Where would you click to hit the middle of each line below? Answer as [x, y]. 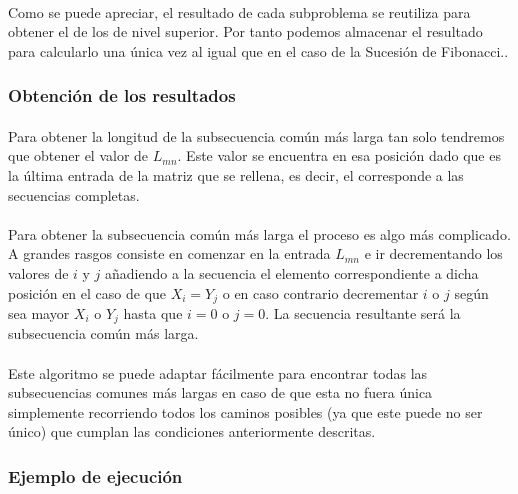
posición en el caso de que [87, 292]
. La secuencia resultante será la [363, 313]
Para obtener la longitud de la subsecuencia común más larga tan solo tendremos [256, 135]
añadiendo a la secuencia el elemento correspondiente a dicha [292, 272]
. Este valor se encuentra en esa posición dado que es [339, 155]
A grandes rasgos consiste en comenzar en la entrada [169, 253]
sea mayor [39, 313]
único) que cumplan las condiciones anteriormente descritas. [192, 431]
